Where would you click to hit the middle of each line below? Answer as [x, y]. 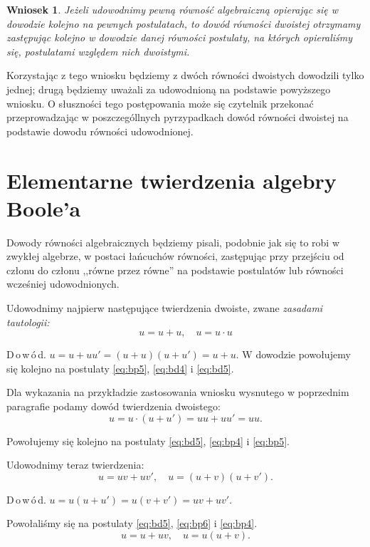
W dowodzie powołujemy [296, 354]
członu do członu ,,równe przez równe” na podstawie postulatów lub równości [175, 270]
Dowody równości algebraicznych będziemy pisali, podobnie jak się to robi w [173, 242]
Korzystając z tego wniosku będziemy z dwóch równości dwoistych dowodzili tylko [185, 75]
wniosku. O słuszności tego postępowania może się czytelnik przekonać [160, 103]
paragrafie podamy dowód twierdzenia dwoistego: [113, 406]
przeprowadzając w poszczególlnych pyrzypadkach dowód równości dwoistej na [178, 117]
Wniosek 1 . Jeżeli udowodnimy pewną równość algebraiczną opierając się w [173, 9]
